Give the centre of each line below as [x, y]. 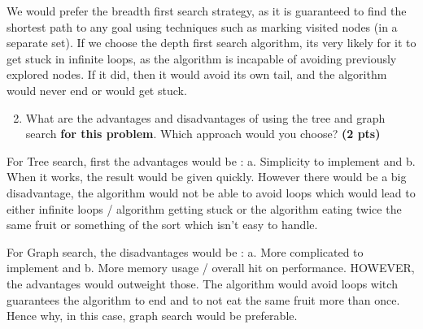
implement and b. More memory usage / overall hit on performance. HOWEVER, [211, 268]
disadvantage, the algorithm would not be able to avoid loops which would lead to [211, 192]
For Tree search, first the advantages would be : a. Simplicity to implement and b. [211, 160]
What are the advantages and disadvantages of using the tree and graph [205, 117]
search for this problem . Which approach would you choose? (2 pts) [203, 134]
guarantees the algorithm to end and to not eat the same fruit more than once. [203, 299]
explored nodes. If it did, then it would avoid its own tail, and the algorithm [197, 74]
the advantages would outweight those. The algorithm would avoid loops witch [202, 283]
